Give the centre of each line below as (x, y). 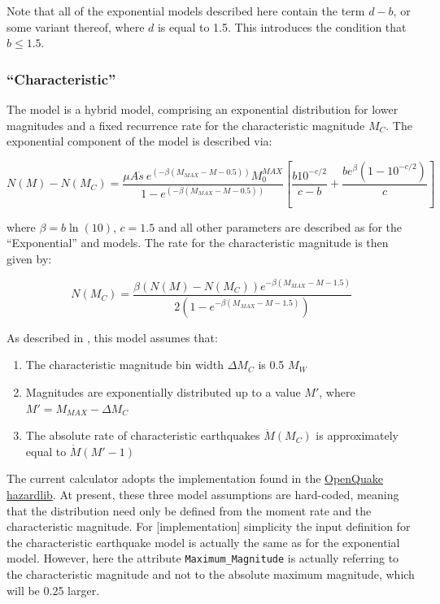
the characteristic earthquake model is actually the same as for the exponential (203, 542)
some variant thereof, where (76, 26)
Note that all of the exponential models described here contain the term (186, 11)
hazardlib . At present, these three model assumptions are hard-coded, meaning (203, 494)
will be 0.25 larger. (53, 590)
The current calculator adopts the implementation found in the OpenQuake (195, 478)
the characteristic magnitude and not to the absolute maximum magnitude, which (211, 574)
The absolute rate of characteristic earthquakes (143, 435)
